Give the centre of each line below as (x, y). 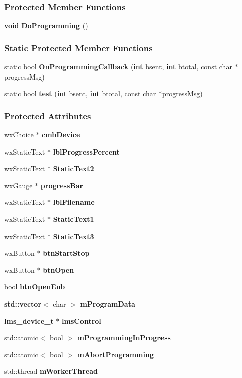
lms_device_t (29, 320)
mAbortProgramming (115, 354)
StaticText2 (73, 168)
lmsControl (82, 320)
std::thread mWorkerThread (51, 371)
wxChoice (19, 135)
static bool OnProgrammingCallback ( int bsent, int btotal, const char (118, 67)
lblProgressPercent (86, 151)
